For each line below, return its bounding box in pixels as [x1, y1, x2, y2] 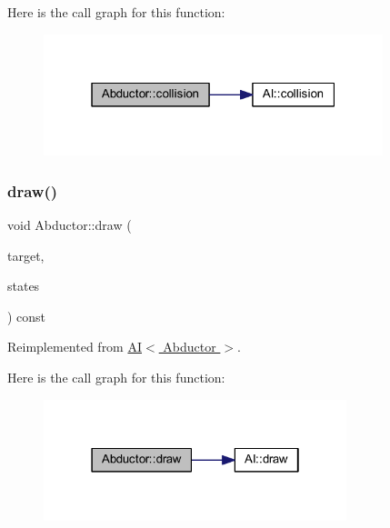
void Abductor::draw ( [7, 215, 132, 234]
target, [7, 245, 45, 264]
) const [7, 306, 46, 325]
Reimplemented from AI [7, 337, 143, 356]
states [7, 276, 40, 295]
